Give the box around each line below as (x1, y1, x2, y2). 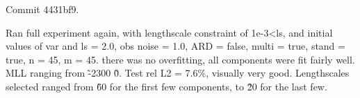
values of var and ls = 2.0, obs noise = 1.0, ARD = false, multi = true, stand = (6, 39, 345, 53)
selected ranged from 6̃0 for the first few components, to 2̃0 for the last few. (6, 79, 327, 93)
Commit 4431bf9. (6, 2, 79, 16)
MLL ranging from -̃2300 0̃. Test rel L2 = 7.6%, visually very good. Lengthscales (6, 66, 350, 80)
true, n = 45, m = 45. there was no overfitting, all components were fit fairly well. (6, 52, 355, 66)
